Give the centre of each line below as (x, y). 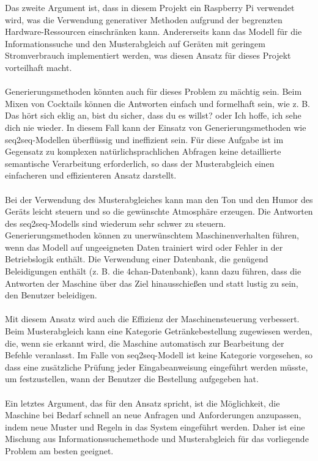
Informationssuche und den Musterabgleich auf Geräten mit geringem (135, 43)
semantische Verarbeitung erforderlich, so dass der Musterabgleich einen (140, 163)
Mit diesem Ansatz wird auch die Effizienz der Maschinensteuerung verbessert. (152, 319)
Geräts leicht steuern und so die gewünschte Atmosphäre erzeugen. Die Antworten (159, 211)
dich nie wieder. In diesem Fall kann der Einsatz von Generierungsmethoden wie (156, 127)
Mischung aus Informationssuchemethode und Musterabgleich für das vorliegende (157, 439)
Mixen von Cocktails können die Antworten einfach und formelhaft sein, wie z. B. (157, 103)
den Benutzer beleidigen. (51, 295)
